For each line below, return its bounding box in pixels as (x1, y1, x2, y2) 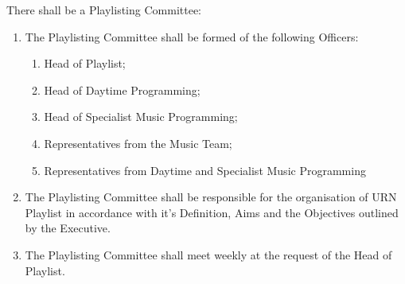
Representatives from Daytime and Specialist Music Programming (44, 161, 366, 178)
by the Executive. (25, 220, 111, 236)
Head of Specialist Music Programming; (44, 108, 238, 125)
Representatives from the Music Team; (44, 134, 232, 151)
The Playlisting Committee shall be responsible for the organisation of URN (25, 189, 397, 205)
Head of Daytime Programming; (44, 81, 201, 98)
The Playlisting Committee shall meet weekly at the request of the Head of (25, 246, 392, 263)
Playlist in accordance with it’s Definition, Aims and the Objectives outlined (25, 204, 399, 220)
